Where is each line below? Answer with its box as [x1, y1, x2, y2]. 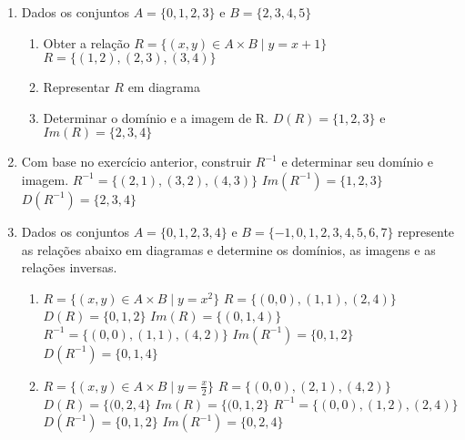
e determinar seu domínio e [281, 152, 433, 171]
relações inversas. [21, 258, 117, 277]
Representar [43, 77, 110, 97]
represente [398, 221, 455, 240]
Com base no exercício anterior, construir [21, 152, 252, 171]
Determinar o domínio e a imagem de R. [43, 107, 268, 127]
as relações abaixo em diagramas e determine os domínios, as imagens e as [21, 240, 436, 259]
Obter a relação [43, 33, 130, 52]
